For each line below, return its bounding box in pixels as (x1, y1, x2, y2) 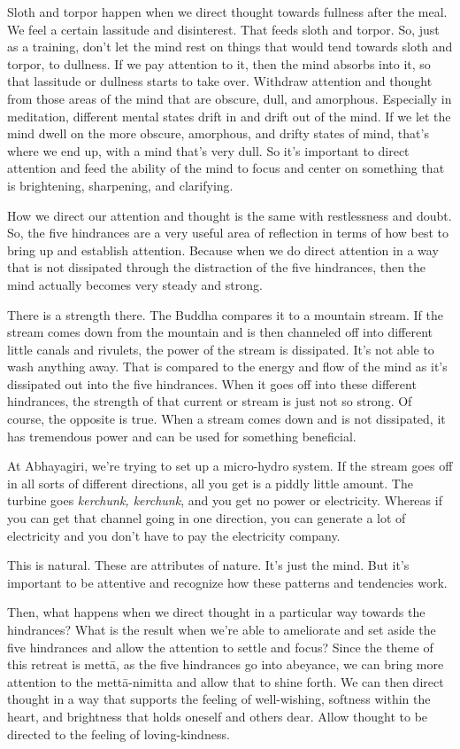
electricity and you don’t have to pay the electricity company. (7, 526, 341, 544)
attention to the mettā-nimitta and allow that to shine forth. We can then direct (7, 672, 444, 690)
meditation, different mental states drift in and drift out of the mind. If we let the (7, 106, 451, 125)
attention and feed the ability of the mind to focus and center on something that (7, 159, 445, 177)
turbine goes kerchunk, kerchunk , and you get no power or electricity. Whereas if (7, 491, 442, 510)
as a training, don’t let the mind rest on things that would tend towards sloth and (7, 37, 453, 56)
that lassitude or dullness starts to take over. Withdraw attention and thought (7, 72, 433, 90)
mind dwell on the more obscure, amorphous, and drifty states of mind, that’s (7, 124, 429, 143)
